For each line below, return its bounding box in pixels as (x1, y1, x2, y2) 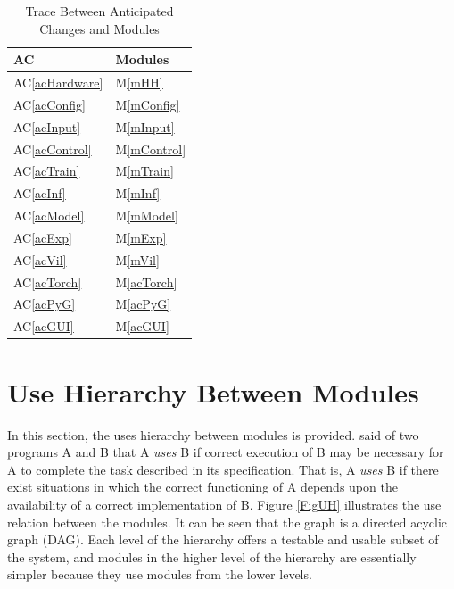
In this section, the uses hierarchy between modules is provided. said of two (7, 425, 419, 444)
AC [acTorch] (13, 272, 82, 291)
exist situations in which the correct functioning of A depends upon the (7, 477, 398, 496)
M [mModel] (115, 206, 178, 225)
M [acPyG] (115, 294, 171, 313)
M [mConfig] (115, 95, 180, 113)
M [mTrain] (115, 162, 174, 180)
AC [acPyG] (13, 294, 76, 313)
